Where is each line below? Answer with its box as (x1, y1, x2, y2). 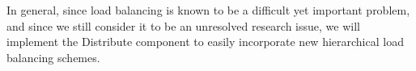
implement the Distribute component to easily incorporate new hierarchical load (6, 33, 404, 50)
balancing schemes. (6, 48, 100, 65)
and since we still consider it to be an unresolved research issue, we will (6, 17, 360, 34)
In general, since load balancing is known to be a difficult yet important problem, (6, 2, 410, 18)
